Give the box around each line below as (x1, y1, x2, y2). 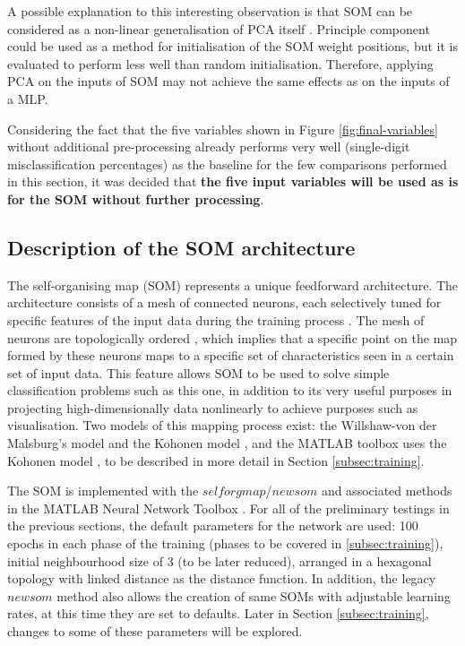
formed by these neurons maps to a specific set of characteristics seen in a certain (7, 346, 454, 365)
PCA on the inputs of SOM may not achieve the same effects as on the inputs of (7, 72, 450, 90)
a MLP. (7, 89, 48, 108)
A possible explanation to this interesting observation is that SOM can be (7, 2, 413, 20)
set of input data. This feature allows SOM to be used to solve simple (7, 363, 390, 382)
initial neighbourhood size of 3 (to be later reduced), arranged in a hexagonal (7, 551, 432, 570)
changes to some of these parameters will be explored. (7, 622, 303, 641)
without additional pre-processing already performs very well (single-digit (7, 137, 410, 156)
